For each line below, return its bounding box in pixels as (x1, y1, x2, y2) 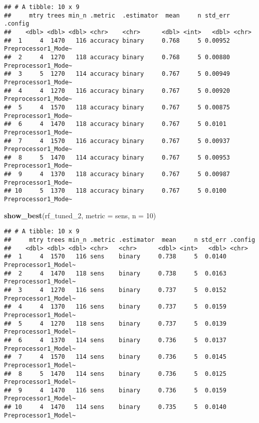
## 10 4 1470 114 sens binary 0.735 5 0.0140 (4, 403, 226, 411)
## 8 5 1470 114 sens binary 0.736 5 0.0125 (4, 370, 226, 377)
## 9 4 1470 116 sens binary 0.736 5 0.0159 (4, 386, 226, 394)
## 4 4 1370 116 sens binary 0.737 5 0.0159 (4, 303, 226, 311)
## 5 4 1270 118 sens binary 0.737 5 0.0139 (4, 320, 226, 327)
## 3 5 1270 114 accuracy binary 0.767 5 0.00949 (4, 70, 230, 78)
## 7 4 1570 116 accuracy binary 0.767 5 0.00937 (4, 137, 230, 145)
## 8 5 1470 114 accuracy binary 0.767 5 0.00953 (4, 154, 230, 161)
